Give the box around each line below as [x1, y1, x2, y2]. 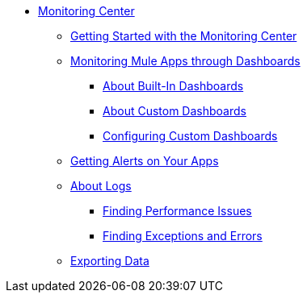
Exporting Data [70, 254, 149, 268]
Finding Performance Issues [103, 204, 252, 218]
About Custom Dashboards [103, 104, 246, 118]
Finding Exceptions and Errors [103, 229, 263, 243]
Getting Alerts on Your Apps [70, 154, 219, 168]
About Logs [70, 179, 132, 193]
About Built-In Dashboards [103, 79, 244, 93]
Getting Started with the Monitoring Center [70, 29, 297, 43]
